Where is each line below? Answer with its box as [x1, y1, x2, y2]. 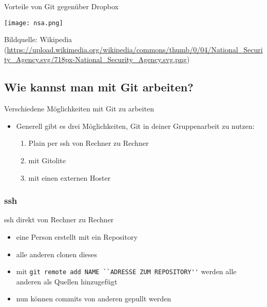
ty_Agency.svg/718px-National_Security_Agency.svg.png [4, 54, 187, 65]
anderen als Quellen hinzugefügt [16, 276, 118, 286]
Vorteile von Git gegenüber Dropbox [4, 1, 119, 11]
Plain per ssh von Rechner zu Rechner [28, 138, 149, 148]
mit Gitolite [28, 155, 66, 166]
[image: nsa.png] [4, 19, 63, 27]
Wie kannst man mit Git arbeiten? [4, 79, 194, 95]
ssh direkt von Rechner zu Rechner [4, 214, 114, 225]
